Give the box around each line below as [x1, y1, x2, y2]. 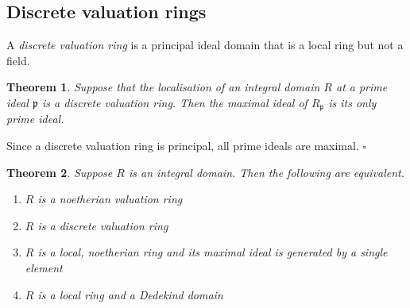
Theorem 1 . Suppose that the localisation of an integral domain [6, 79, 320, 95]
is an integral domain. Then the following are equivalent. [128, 164, 405, 180]
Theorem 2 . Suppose [6, 164, 113, 180]
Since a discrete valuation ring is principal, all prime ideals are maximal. [6, 137, 359, 154]
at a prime [335, 79, 388, 95]
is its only [328, 94, 377, 110]
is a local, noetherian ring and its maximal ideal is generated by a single [37, 244, 388, 260]
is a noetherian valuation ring [37, 191, 183, 207]
